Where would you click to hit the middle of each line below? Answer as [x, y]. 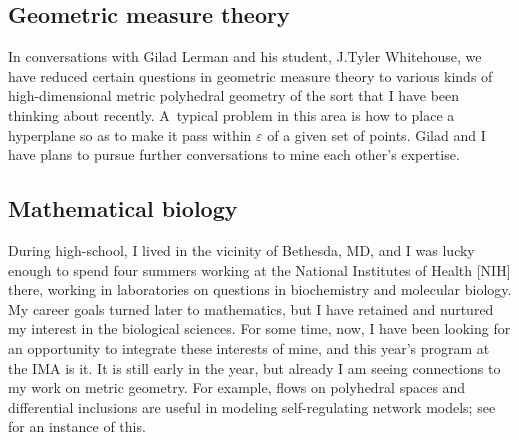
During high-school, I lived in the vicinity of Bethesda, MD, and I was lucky [241, 249]
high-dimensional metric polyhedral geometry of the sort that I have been [234, 95]
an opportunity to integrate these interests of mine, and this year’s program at [249, 347]
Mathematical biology [123, 208]
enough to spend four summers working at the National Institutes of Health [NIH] [259, 269]
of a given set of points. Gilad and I [376, 134]
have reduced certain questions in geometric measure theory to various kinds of [250, 75]
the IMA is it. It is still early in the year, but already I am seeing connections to [254, 367]
